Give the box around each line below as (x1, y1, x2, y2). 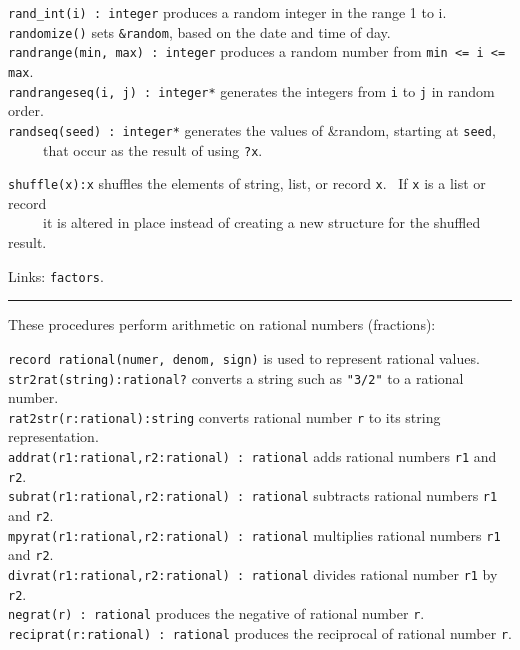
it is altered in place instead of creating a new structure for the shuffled (42, 212, 481, 233)
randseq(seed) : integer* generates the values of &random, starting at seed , (8, 119, 496, 140)
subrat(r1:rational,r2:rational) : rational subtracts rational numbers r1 (8, 485, 498, 506)
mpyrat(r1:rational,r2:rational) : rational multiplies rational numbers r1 (8, 524, 501, 545)
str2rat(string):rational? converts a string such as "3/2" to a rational (8, 367, 464, 388)
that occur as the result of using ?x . (42, 139, 263, 160)
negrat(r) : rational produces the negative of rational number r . (8, 603, 425, 624)
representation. (8, 426, 99, 447)
